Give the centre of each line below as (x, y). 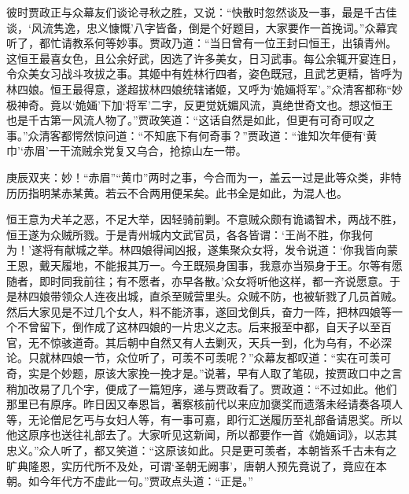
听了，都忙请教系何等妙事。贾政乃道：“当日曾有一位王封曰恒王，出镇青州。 (202, 43)
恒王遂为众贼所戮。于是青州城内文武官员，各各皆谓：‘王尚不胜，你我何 (190, 234)
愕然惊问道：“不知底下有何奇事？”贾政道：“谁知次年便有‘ (219, 135)
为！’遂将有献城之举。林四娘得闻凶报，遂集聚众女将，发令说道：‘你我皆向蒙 (202, 250)
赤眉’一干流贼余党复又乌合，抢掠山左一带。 (135, 151)
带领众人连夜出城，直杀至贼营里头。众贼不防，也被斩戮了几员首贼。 (226, 296)
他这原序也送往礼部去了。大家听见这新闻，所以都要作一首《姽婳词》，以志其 (202, 435)
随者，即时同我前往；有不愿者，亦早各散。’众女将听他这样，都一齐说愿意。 (198, 280)
